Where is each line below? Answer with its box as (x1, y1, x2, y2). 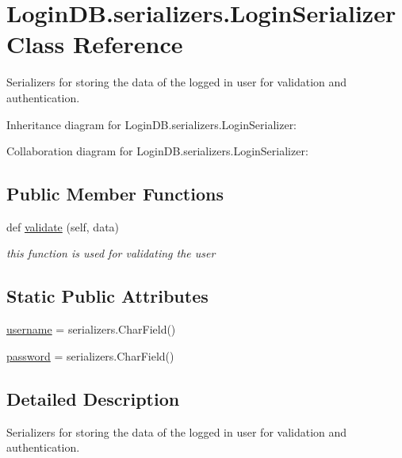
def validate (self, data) (6, 218, 120, 235)
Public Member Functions (6, 181, 224, 206)
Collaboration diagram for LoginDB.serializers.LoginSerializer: (6, 143, 308, 159)
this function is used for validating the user (6, 245, 216, 261)
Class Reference (6, 28, 183, 60)
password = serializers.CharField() (6, 347, 174, 364)
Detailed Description (6, 386, 180, 410)
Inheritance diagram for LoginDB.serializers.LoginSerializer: (6, 116, 297, 132)
